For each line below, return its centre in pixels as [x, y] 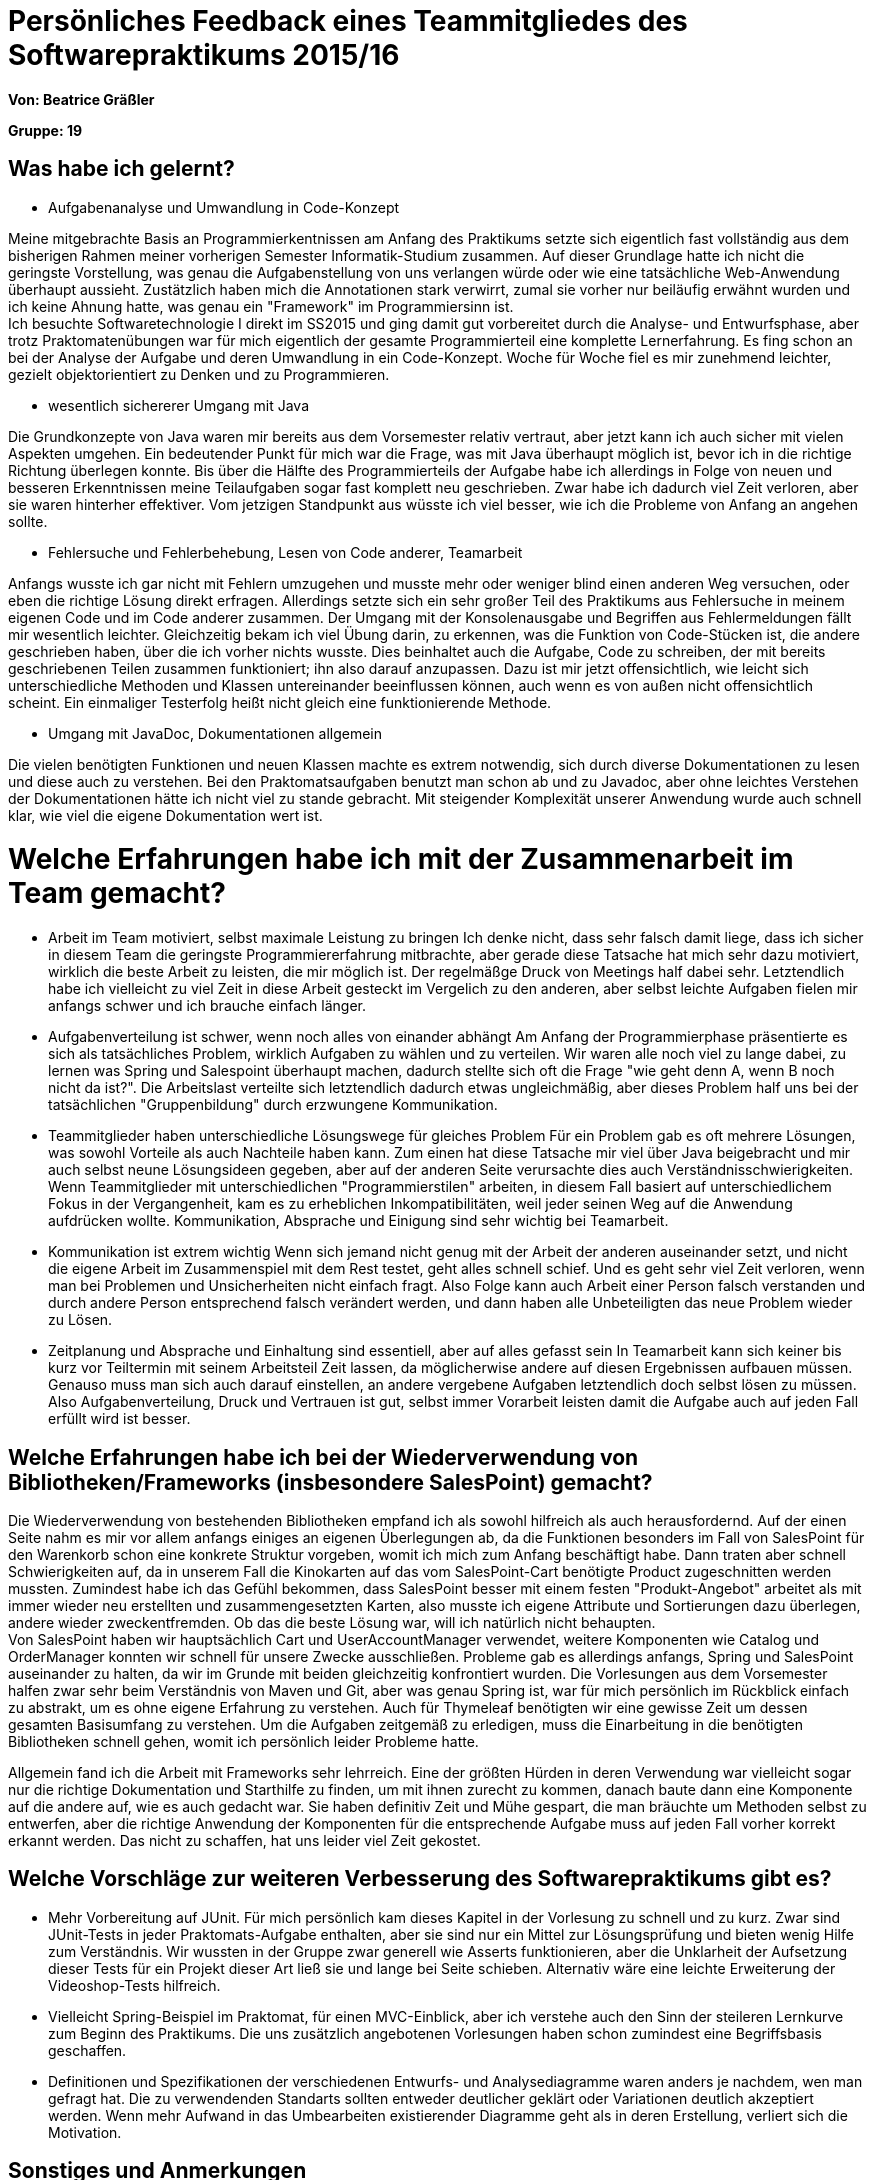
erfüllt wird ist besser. [119, 1419]
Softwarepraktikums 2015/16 [204, 55]
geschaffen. [87, 2050]
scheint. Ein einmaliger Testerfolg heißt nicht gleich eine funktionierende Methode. [280, 702]
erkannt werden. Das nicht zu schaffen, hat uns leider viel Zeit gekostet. [244, 1840]
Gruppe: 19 [45, 130]
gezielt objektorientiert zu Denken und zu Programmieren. [199, 374]
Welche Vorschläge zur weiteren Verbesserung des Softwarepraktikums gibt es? [420, 1879]
